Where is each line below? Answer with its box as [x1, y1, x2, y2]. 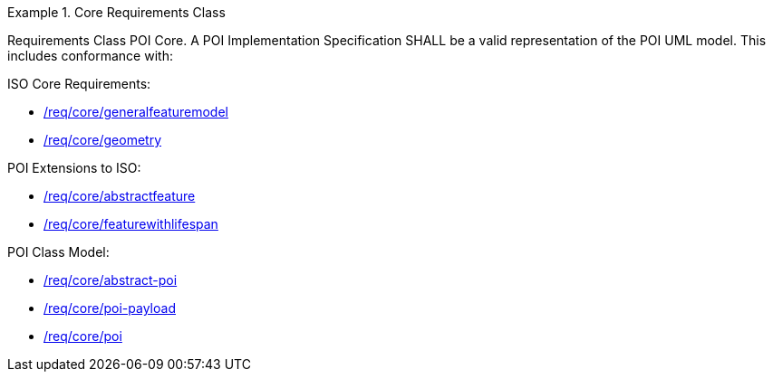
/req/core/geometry [43, 132, 162, 147]
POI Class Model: [7, 244, 110, 260]
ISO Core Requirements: [7, 76, 151, 91]
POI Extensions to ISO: [7, 160, 141, 175]
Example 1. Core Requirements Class [7, 5, 226, 20]
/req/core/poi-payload [43, 300, 176, 316]
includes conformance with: [7, 48, 173, 63]
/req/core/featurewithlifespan [43, 216, 218, 232]
